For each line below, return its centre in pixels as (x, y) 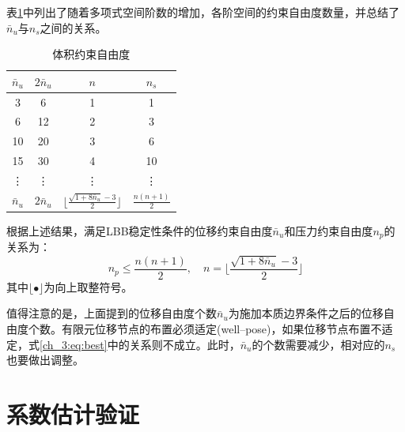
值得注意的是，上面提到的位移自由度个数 (112, 313)
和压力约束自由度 (329, 230)
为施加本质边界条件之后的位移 (306, 313)
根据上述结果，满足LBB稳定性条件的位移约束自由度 (140, 230)
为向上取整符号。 (88, 286)
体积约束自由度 (91, 54)
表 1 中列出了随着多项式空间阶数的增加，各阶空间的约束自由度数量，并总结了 (203, 12)
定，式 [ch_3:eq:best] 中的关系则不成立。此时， (123, 344)
